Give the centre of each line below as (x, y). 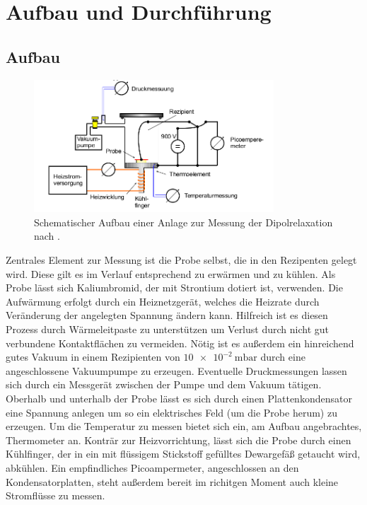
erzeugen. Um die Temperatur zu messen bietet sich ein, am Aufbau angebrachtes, (184, 426)
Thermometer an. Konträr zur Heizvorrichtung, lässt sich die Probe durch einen (179, 440)
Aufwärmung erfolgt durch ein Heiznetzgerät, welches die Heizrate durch (163, 301)
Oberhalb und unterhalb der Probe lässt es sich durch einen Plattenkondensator (179, 398)
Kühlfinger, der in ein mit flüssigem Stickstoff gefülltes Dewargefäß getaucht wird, (183, 454)
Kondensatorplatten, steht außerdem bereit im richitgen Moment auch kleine (172, 481)
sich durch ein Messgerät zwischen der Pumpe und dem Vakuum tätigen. (164, 384)
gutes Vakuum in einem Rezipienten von (93, 357)
